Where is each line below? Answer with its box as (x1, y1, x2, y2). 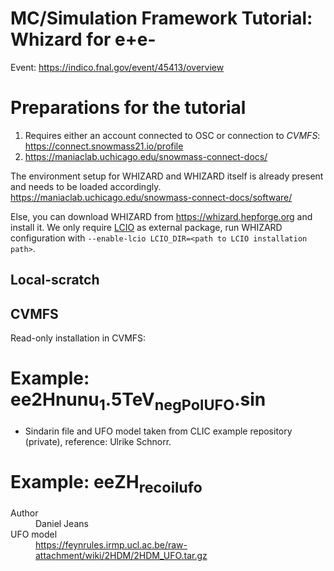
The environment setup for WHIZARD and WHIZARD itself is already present (10, 170, 324, 182)
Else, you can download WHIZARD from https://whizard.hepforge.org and (10, 210, 313, 222)
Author (10, 507, 39, 519)
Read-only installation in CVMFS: (10, 332, 147, 344)
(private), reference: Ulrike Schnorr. (24, 435, 172, 447)
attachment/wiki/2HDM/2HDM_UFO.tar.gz (35, 550, 208, 562)
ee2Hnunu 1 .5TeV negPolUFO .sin (10, 388, 267, 414)
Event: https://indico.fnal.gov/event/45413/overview (10, 61, 225, 73)
